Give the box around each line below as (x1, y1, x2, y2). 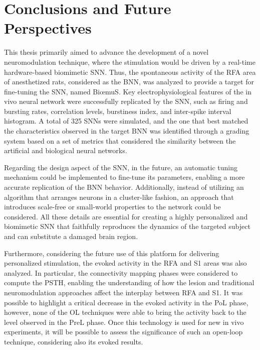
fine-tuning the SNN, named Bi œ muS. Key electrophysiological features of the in (4, 86, 251, 96)
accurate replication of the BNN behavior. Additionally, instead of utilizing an (4, 182, 244, 192)
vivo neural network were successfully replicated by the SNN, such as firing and (4, 96, 248, 106)
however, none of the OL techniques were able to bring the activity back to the (4, 307, 246, 317)
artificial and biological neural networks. (4, 145, 127, 156)
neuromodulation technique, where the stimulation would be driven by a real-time (4, 56, 255, 67)
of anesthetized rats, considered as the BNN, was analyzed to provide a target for (4, 76, 254, 87)
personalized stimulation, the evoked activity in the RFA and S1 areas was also (4, 258, 247, 268)
